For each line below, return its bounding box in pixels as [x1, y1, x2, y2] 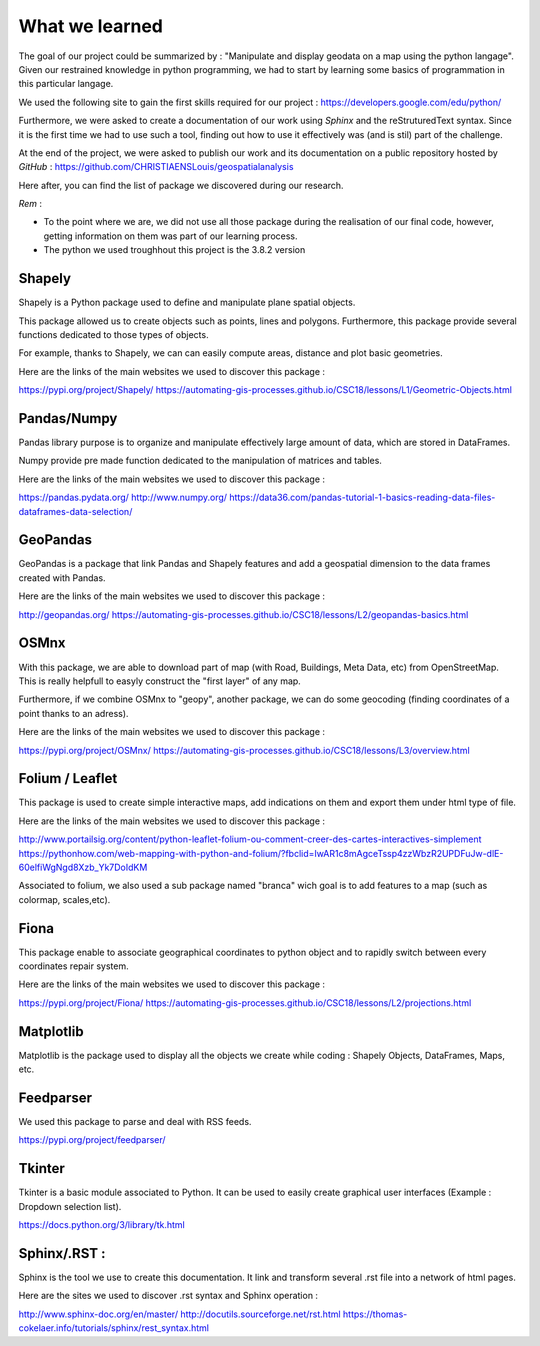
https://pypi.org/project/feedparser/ [18, 1134, 166, 1146]
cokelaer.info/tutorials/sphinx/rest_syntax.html [18, 1322, 210, 1334]
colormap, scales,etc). [18, 893, 111, 905]
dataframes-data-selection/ [18, 505, 133, 517]
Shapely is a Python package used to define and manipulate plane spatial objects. [18, 296, 356, 309]
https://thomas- [342, 1308, 408, 1320]
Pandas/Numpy [18, 410, 118, 427]
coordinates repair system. [18, 960, 129, 972]
